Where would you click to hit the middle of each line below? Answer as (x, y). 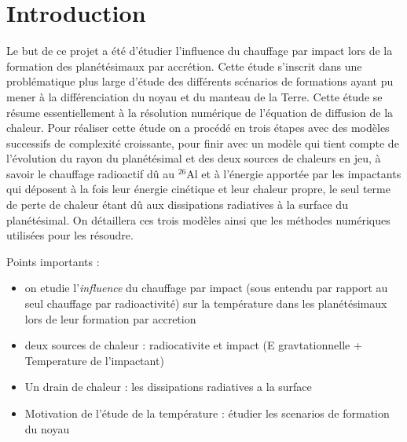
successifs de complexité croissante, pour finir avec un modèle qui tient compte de (203, 142)
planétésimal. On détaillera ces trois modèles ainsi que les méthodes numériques (198, 219)
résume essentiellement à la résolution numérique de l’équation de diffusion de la (200, 112)
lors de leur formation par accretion (110, 318)
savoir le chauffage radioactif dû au (91, 173)
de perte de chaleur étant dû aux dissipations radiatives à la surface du (177, 205)
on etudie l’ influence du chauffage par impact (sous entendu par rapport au (206, 288)
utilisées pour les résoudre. (70, 235)
